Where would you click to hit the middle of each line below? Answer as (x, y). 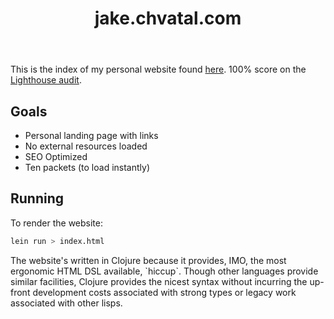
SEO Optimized (56, 156)
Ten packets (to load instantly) (87, 167)
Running (37, 198)
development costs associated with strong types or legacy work (164, 292)
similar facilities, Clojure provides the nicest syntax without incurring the (159, 281)
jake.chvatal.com (168, 18)
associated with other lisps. (66, 303)
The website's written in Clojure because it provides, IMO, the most (148, 260)
